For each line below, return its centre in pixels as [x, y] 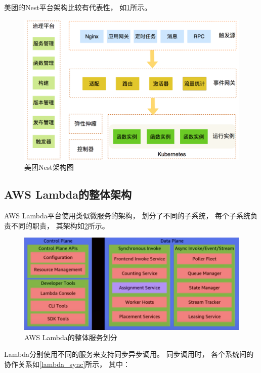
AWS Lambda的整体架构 [68, 194]
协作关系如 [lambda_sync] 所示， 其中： [67, 364]
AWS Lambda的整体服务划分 [71, 337]
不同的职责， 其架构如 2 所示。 [60, 225]
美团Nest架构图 [49, 167]
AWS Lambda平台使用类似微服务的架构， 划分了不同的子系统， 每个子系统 [127, 216]
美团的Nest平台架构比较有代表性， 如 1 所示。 [78, 7]
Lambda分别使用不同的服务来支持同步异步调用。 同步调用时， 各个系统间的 [129, 354]
